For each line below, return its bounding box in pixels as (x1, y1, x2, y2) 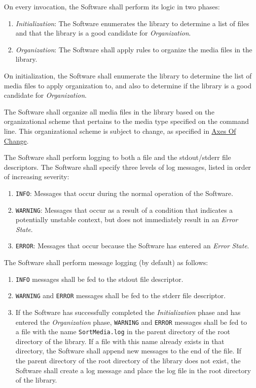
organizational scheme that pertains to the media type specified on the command (4, 116, 249, 126)
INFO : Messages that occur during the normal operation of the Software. (15, 188, 233, 198)
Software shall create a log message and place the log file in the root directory (15, 365, 251, 375)
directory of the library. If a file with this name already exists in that (15, 336, 224, 346)
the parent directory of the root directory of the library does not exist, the (15, 355, 241, 366)
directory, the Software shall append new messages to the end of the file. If (15, 346, 242, 356)
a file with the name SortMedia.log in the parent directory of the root (15, 326, 230, 337)
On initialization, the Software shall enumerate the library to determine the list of (4, 70, 252, 80)
